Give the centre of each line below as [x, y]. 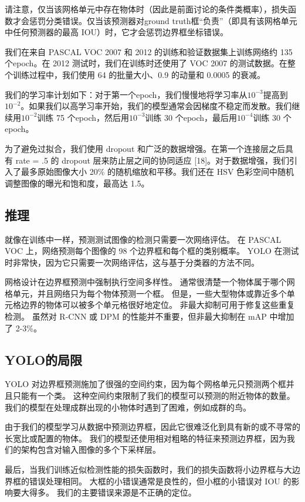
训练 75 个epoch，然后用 [83, 117]
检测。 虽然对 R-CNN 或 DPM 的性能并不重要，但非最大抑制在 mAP [136, 316]
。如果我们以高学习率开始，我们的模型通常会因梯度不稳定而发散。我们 [156, 106]
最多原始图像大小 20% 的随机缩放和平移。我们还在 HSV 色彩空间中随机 [157, 172]
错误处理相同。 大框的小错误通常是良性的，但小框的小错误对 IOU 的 [160, 481]
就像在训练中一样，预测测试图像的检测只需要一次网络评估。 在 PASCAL [143, 239]
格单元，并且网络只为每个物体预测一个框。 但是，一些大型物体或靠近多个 [146, 293]
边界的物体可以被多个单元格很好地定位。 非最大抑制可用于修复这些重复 [158, 305]
